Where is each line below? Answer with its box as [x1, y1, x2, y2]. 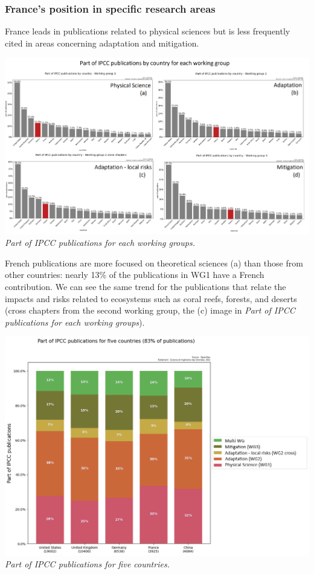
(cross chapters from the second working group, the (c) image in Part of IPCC [5, 304, 295, 317]
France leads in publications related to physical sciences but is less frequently [5, 25, 290, 37]
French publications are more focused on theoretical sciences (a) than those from [5, 256, 303, 269]
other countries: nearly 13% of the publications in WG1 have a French [5, 268, 264, 281]
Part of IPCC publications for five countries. [5, 557, 170, 570]
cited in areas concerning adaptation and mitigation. [5, 36, 199, 49]
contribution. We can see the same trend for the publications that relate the [5, 280, 286, 292]
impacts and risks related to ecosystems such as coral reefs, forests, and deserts [5, 292, 297, 305]
